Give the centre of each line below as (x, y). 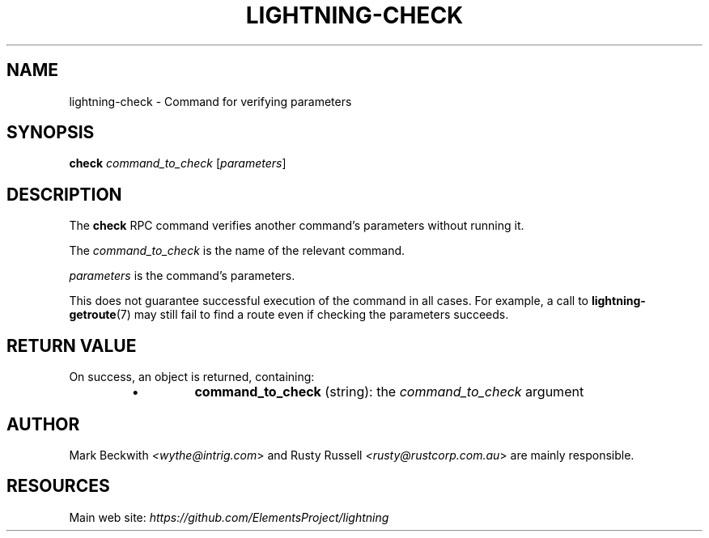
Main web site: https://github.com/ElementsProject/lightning (229, 517)
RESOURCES (58, 486)
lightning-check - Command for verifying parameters (210, 101)
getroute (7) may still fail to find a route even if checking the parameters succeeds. (289, 315)
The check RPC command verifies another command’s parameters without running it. (297, 226)
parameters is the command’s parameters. (182, 276)
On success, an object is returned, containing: (192, 377)
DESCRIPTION (64, 194)
